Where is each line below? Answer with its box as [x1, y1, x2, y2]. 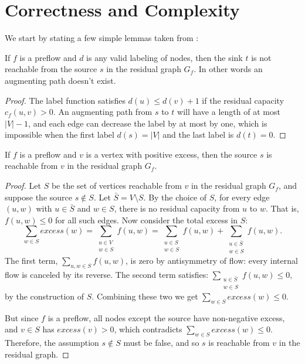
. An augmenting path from [53, 106, 152, 118]
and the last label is [162, 128, 234, 141]
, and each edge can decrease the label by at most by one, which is [28, 117, 267, 129]
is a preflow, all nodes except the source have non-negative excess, [48, 311, 285, 324]
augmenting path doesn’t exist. [5, 74, 116, 86]
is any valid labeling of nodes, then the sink [86, 51, 243, 63]
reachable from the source [5, 63, 97, 75]
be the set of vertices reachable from [51, 179, 182, 192]
